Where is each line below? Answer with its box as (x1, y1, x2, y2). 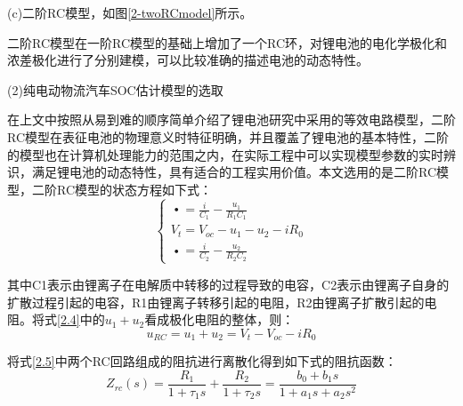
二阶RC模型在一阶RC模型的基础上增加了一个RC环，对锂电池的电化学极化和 (7, 33, 448, 52)
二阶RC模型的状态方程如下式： (31, 179, 213, 198)
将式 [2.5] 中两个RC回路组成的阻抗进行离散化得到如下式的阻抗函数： (7, 352, 397, 370)
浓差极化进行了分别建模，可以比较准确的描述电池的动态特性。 (7, 51, 369, 69)
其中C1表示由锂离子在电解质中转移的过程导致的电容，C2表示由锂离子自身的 (7, 275, 450, 293)
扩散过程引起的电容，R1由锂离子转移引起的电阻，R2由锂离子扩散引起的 (7, 292, 425, 311)
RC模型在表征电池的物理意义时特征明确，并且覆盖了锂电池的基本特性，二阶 (7, 127, 450, 146)
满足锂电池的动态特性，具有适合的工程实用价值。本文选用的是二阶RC (31, 163, 437, 181)
